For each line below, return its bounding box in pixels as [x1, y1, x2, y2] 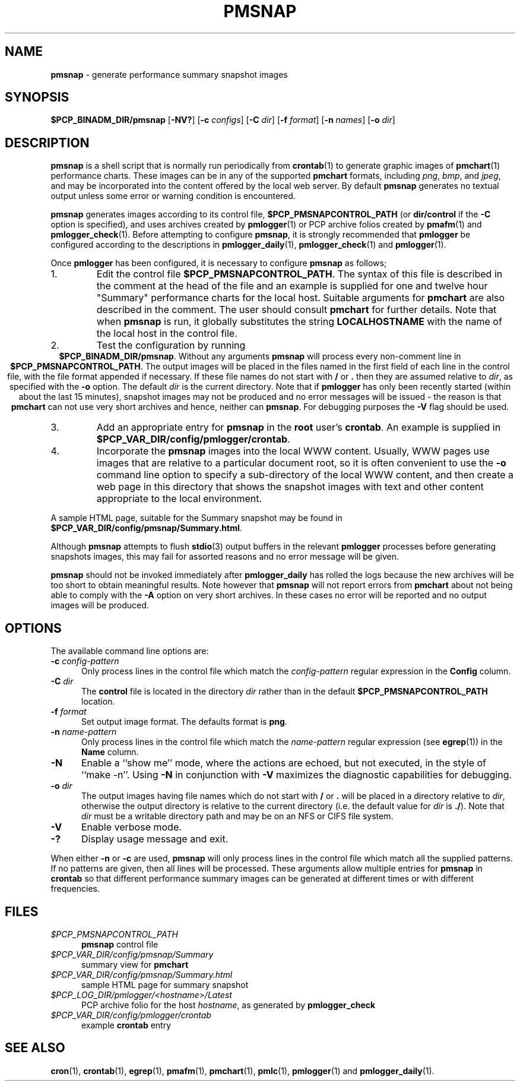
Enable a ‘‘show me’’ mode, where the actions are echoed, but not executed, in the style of [81, 757, 487, 769]
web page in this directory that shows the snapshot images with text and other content [96, 481, 484, 493]
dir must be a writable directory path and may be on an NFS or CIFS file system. [81, 811, 394, 822]
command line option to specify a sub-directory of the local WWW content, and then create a [96, 469, 514, 481]
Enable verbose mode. [81, 821, 182, 834]
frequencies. [50, 883, 100, 894]
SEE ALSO [5, 1040, 65, 1056]
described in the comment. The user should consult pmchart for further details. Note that [96, 304, 497, 316]
